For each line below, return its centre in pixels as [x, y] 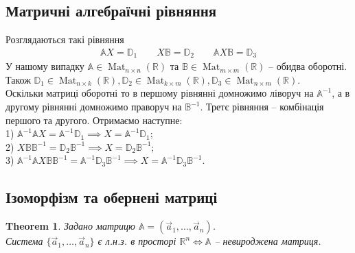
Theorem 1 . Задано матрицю [70, 226]
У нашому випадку [45, 66]
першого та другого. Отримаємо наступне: [94, 120]
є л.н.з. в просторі [137, 241]
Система [24, 241]
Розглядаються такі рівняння [65, 39]
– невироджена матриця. [268, 241]
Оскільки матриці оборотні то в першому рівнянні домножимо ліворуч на [160, 93]
